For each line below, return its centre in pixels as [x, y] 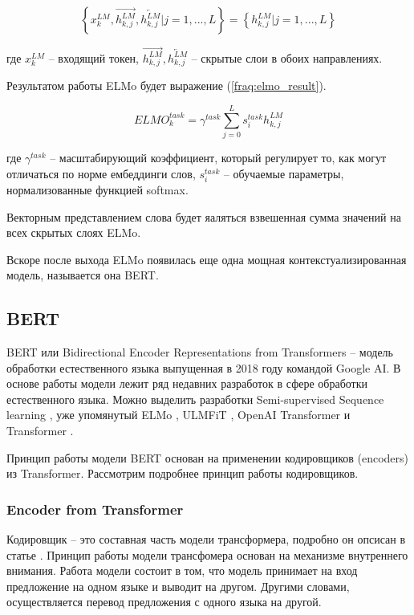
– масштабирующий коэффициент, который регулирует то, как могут [218, 158]
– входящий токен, [94, 57]
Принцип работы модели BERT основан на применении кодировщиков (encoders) [208, 457]
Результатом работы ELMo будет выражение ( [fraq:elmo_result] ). [166, 86]
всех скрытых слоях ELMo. [74, 232]
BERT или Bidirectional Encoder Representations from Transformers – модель [200, 352]
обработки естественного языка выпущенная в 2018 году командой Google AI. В [204, 367]
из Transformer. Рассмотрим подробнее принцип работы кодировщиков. [183, 473]
